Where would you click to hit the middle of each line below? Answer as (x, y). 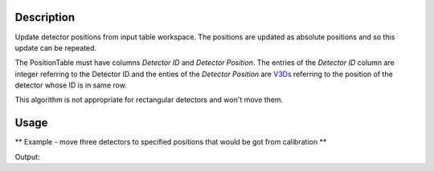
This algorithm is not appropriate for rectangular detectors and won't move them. (149, 100)
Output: (27, 157)
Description (45, 17)
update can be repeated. (55, 47)
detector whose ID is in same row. (71, 85)
